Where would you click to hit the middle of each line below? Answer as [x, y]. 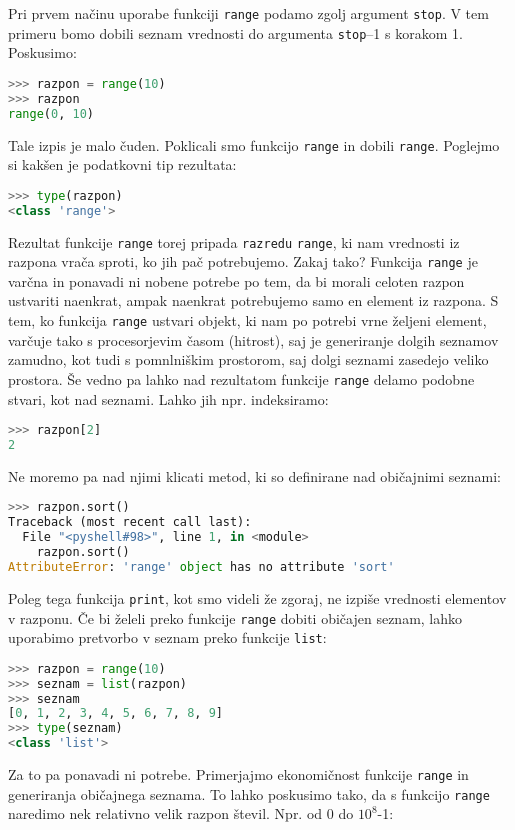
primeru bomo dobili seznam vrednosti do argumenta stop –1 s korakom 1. [235, 32]
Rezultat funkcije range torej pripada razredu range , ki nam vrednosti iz [234, 241]
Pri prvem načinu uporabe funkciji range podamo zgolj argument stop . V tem [248, 13]
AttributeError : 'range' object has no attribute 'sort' [201, 566]
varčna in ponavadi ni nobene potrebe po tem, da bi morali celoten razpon [236, 280]
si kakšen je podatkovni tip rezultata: [122, 164]
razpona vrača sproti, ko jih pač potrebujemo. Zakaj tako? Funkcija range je [243, 261]
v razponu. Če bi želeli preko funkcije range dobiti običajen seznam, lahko [235, 617]
